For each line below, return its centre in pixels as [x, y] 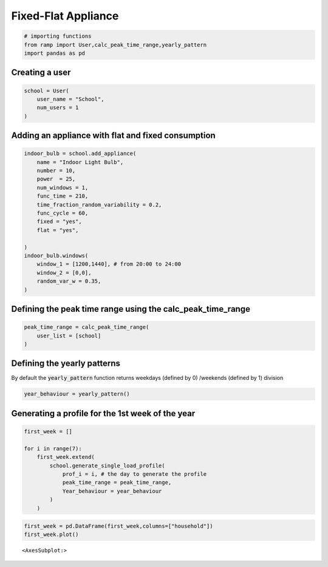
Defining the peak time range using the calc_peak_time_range [131, 309]
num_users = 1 [58, 108]
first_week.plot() [51, 534]
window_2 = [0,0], [64, 273]
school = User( [46, 91]
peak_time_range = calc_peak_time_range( [87, 327]
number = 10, [56, 171]
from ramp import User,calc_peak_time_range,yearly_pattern [115, 45]
